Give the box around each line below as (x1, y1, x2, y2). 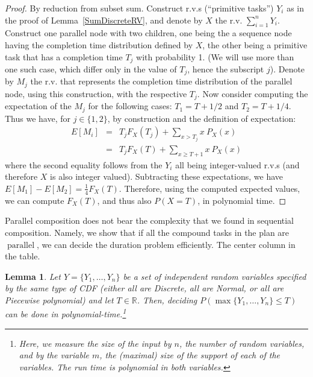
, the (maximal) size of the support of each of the (99, 349, 280, 361)
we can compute (5, 194, 64, 206)
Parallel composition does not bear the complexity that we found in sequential (5, 214, 294, 227)
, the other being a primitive (202, 38, 308, 51)
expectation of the (5, 100, 72, 112)
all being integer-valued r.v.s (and (175, 158, 300, 171)
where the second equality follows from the (5, 158, 163, 171)
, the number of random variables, (179, 337, 305, 349)
